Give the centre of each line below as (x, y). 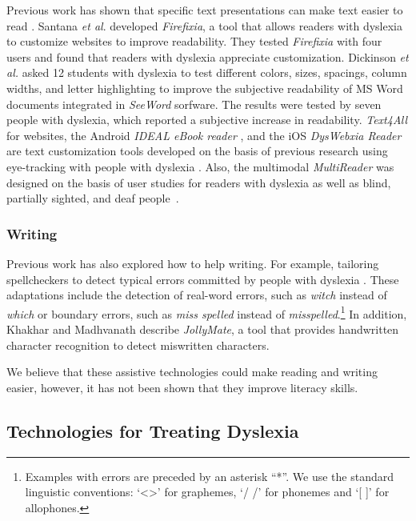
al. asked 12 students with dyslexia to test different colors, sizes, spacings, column (207, 72)
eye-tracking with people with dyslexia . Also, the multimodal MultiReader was (200, 166)
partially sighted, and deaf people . (93, 198)
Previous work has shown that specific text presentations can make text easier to (205, 10)
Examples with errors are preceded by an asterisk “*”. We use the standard (209, 476)
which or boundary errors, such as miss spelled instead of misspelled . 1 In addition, (207, 312)
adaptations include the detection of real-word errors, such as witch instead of (197, 295)
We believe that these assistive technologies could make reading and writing (192, 372)
